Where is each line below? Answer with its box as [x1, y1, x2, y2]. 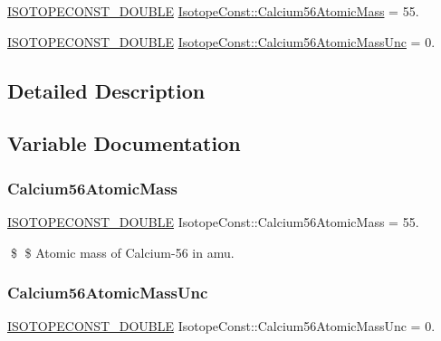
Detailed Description [7, 76, 206, 104]
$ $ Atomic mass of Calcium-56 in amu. [10, 242, 235, 261]
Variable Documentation [7, 129, 241, 157]
